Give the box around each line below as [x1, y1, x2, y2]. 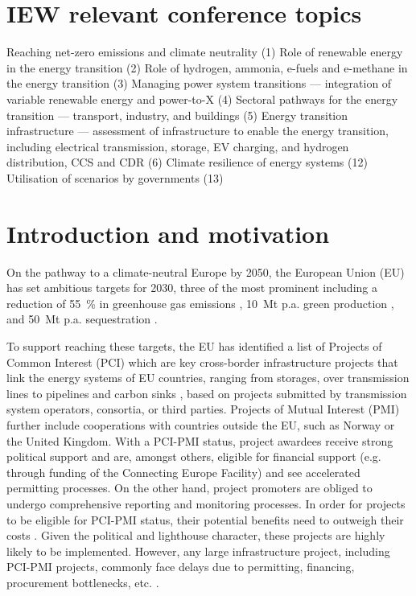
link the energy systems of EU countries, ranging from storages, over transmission [6, 369, 410, 386]
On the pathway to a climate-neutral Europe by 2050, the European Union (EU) [6, 263, 405, 280]
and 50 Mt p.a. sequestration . [6, 310, 158, 327]
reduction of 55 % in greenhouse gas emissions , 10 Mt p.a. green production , [6, 294, 394, 311]
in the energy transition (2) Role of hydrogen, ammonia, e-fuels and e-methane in [6, 59, 408, 76]
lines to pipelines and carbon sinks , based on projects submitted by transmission [6, 384, 407, 401]
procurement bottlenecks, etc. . [6, 573, 159, 590]
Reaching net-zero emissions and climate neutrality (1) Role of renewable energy [6, 43, 403, 60]
